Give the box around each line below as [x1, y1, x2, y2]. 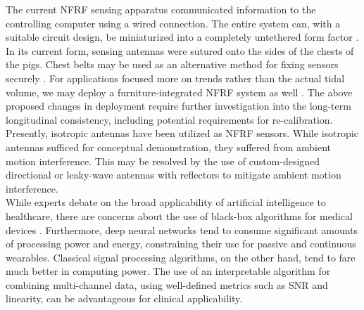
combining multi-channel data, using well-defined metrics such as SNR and [6, 277, 328, 292]
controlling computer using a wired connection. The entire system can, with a [6, 15, 341, 30]
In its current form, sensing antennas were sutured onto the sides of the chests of [6, 43, 354, 58]
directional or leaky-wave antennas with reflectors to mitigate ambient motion [6, 167, 341, 182]
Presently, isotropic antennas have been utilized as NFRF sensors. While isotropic [6, 126, 358, 141]
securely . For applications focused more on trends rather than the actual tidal [6, 70, 345, 85]
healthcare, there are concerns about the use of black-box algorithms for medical [6, 208, 353, 223]
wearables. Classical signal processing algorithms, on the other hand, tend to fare [6, 250, 356, 264]
